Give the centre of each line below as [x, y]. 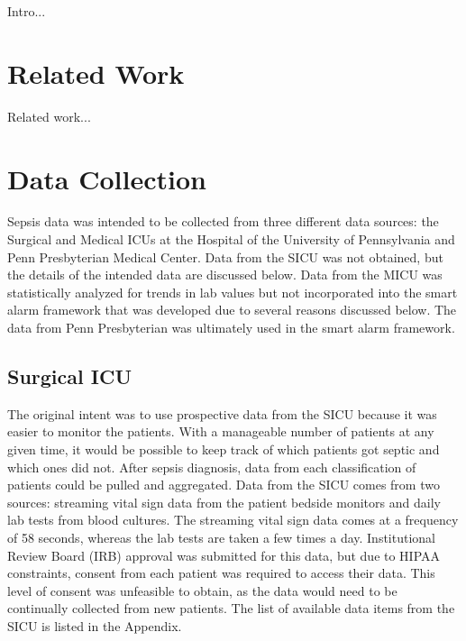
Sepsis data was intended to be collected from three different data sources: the [223, 221]
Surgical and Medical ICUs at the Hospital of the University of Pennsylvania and [231, 239]
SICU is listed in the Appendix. [95, 625]
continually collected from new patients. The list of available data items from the [231, 608]
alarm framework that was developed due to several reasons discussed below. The [232, 310]
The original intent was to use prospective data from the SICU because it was [222, 413]
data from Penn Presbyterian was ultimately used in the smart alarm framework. [231, 327]
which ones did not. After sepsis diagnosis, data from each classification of [212, 467]
